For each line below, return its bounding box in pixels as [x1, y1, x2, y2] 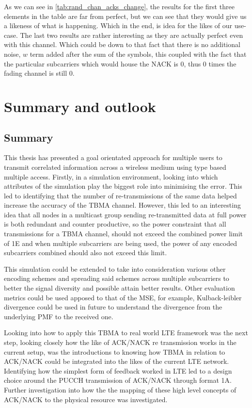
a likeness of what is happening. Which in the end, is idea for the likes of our [4, 20, 233, 31]
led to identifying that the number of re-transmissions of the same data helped [4, 190, 237, 200]
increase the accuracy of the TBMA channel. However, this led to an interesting [4, 200, 241, 210]
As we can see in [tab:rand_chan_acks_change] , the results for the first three [4, 1, 235, 11]
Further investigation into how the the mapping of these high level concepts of [4, 384, 236, 394]
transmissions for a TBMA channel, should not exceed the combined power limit [4, 228, 243, 239]
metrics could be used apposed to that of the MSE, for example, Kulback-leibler [4, 292, 242, 302]
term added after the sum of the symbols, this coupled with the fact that [30, 49, 247, 59]
